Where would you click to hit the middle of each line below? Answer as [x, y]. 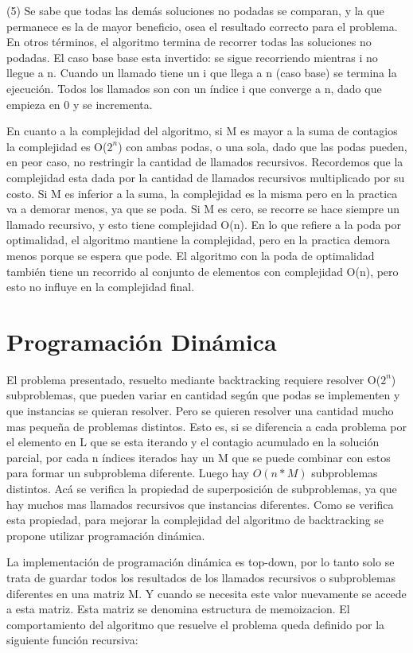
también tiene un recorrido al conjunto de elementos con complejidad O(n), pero [203, 271]
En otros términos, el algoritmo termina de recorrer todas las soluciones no [189, 42]
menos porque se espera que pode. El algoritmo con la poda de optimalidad [191, 255]
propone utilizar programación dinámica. [106, 535]
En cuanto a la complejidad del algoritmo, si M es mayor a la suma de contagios [202, 131]
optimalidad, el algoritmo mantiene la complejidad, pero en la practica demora [199, 240]
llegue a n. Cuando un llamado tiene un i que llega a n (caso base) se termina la [202, 73]
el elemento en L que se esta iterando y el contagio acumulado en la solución [193, 442]
